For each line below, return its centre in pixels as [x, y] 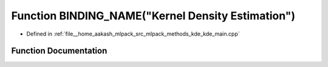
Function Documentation [59, 51]
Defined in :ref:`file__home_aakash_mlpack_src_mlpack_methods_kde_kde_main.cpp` [133, 34]
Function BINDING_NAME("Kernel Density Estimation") [153, 16]
